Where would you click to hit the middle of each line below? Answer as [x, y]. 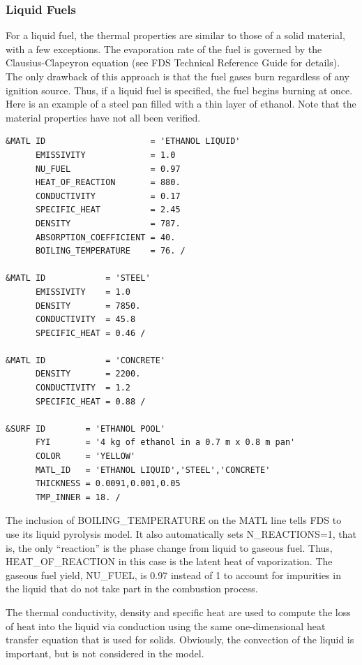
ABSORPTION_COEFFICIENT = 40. [105, 237]
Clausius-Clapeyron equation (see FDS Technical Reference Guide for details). [173, 63]
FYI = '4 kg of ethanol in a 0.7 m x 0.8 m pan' [165, 443]
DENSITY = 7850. [88, 306]
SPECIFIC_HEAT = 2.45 [108, 210]
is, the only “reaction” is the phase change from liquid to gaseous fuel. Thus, [169, 547]
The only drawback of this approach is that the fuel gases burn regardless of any [178, 76]
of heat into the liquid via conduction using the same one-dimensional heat [166, 626]
